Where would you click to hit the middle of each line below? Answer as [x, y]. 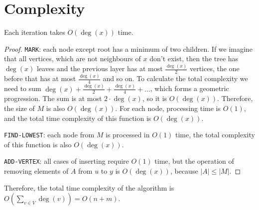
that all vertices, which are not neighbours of [72, 58]
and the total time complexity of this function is [78, 118]
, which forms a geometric [190, 88]
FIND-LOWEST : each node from [49, 135]
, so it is [155, 98]
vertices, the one [214, 68]
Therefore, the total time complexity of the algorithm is [89, 187]
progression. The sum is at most [53, 98]
